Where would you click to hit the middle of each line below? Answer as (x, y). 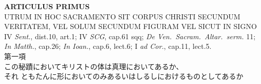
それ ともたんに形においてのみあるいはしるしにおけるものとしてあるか (124, 76)
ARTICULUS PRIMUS (47, 6)
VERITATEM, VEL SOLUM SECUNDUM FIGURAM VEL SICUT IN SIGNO (130, 26)
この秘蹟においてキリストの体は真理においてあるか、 (94, 66)
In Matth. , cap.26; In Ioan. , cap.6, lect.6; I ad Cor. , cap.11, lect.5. (108, 46)
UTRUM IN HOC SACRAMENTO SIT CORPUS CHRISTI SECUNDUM (122, 16)
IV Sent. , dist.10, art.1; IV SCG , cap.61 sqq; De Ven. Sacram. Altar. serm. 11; (130, 36)
